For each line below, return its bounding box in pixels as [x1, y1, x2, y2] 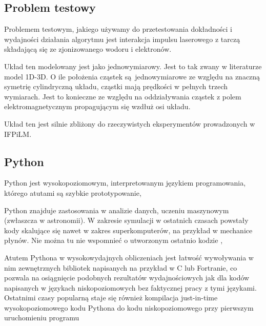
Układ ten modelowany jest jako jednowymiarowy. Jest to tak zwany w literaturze [4, 60, 262, 71]
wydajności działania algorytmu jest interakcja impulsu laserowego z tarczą [4, 33, 240, 44]
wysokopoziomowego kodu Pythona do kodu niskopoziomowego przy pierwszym [4, 302, 254, 313]
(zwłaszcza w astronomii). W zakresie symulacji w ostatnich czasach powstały [4, 215, 249, 226]
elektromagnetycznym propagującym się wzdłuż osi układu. [4, 101, 191, 112]
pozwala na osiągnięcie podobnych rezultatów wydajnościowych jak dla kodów [4, 272, 250, 283]
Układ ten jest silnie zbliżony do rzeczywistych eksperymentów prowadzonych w [4, 118, 255, 129]
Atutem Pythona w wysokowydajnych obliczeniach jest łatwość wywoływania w [4, 252, 254, 262]
